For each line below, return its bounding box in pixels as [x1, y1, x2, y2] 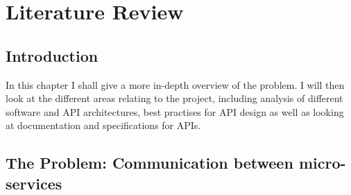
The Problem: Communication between [6, 152, 293, 173]
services [6, 172, 62, 194]
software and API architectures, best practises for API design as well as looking [6, 104, 344, 119]
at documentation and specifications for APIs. [6, 118, 201, 133]
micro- [298, 152, 346, 173]
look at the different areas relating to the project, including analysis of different [6, 91, 343, 105]
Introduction [6, 44, 99, 66]
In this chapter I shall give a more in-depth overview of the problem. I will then [6, 77, 345, 92]
